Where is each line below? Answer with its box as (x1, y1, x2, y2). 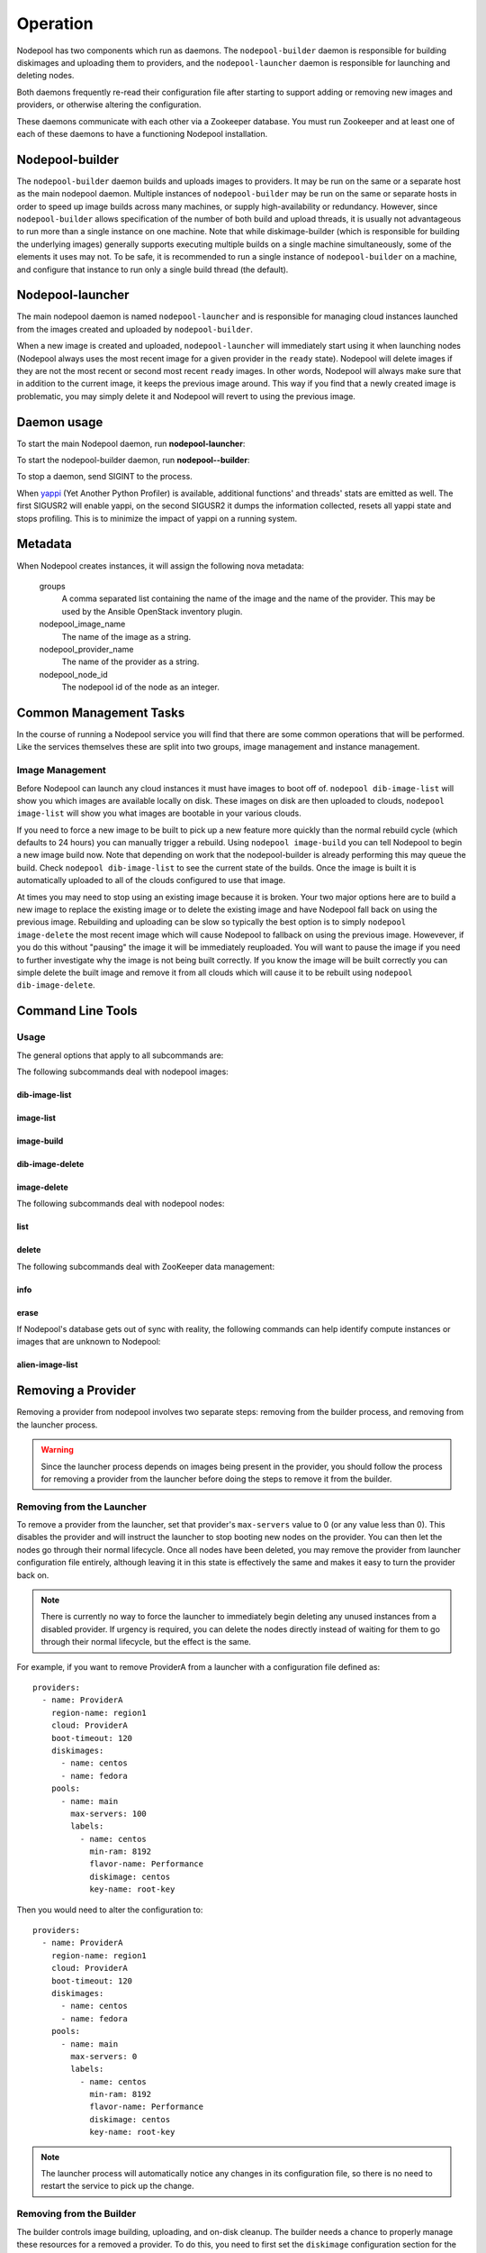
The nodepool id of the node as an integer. (61, 681, 220, 693)
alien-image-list (16, 1359, 78, 1370)
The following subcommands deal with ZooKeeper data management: (16, 1261, 274, 1272)
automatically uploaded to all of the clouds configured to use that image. (16, 875, 286, 886)
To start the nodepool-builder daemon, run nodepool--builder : (16, 455, 250, 466)
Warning (40, 1445, 74, 1455)
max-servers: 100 (70, 1808, 148, 1819)
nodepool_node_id (39, 669, 108, 680)
